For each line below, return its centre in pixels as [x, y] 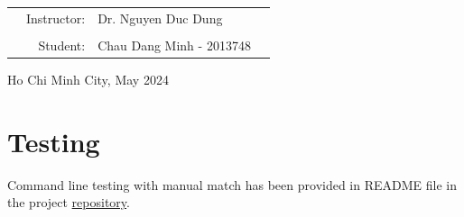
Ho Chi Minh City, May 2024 [88, 79]
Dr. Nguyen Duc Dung [160, 18]
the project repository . [69, 202]
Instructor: [56, 18]
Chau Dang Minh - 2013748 [174, 45]
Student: [62, 45]
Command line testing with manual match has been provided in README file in [232, 184]
